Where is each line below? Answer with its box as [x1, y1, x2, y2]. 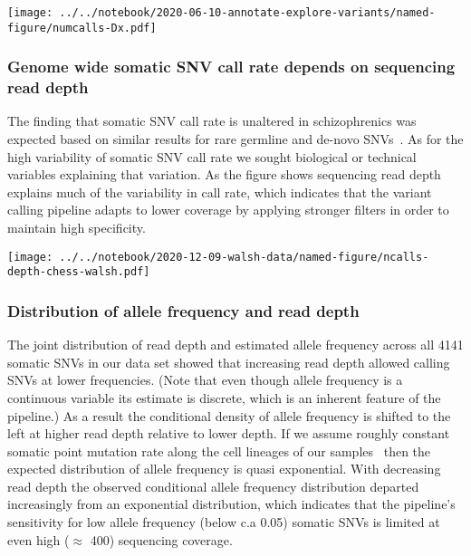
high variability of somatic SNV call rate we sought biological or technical [7, 147, 417, 166]
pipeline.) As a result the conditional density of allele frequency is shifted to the [7, 406, 451, 425]
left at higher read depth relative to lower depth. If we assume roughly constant [7, 424, 450, 443]
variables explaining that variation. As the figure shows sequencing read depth [7, 165, 441, 184]
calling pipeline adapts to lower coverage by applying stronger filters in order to [7, 200, 449, 219]
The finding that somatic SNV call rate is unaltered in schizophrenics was [7, 111, 417, 130]
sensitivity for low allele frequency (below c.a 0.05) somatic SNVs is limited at [7, 513, 440, 532]
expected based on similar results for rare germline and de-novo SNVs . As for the [7, 129, 464, 149]
